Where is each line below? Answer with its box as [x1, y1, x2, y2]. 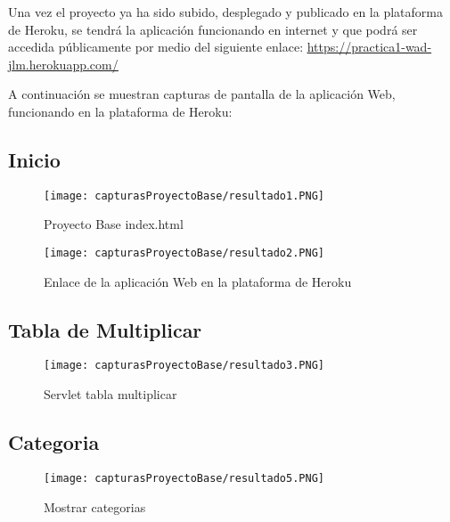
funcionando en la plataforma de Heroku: [8, 102, 233, 120]
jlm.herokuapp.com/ [8, 54, 119, 73]
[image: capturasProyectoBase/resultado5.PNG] [44, 471, 324, 485]
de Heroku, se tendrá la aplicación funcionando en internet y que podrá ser [8, 20, 418, 38]
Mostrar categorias [44, 497, 146, 516]
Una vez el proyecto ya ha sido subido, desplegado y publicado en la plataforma [8, 3, 443, 20]
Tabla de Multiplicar [8, 315, 202, 343]
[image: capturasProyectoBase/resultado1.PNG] [44, 189, 324, 202]
